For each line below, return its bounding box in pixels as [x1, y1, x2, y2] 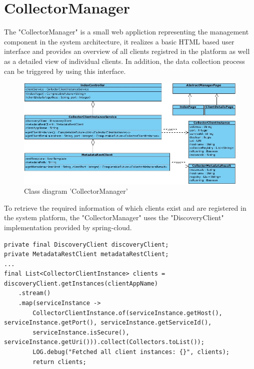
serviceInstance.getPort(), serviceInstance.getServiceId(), [4, 319, 212, 327]
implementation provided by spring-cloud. [4, 222, 132, 232]
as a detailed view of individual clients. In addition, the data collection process [4, 55, 245, 66]
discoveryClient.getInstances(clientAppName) [4, 280, 158, 287]
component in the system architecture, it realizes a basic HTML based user [4, 36, 234, 46]
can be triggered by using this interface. [4, 65, 126, 76]
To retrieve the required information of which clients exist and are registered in [4, 202, 246, 213]
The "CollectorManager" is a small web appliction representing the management [4, 26, 249, 37]
